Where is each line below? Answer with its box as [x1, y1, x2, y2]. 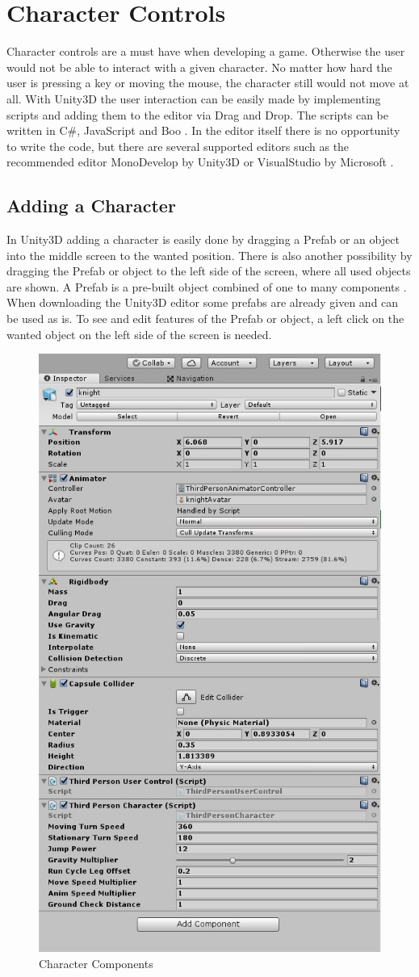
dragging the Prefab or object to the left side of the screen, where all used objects [6, 262, 411, 279]
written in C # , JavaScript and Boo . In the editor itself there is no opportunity [6, 122, 400, 139]
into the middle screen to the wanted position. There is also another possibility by [6, 246, 413, 263]
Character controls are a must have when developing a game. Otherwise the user [6, 43, 405, 60]
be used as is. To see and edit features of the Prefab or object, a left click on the [6, 310, 404, 327]
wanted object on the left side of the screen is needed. [6, 325, 272, 342]
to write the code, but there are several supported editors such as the [6, 137, 350, 154]
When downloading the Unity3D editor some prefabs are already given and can [6, 294, 399, 311]
